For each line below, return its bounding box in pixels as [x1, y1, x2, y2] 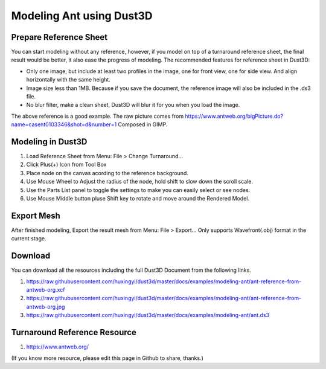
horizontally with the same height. [26, 76, 111, 83]
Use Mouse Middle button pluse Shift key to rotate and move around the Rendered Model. [26, 195, 250, 202]
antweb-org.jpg [26, 303, 65, 310]
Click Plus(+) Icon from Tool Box [26, 161, 107, 168]
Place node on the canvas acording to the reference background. [26, 169, 188, 176]
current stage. [11, 235, 46, 242]
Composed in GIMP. [118, 121, 168, 128]
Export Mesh [11, 210, 60, 220]
